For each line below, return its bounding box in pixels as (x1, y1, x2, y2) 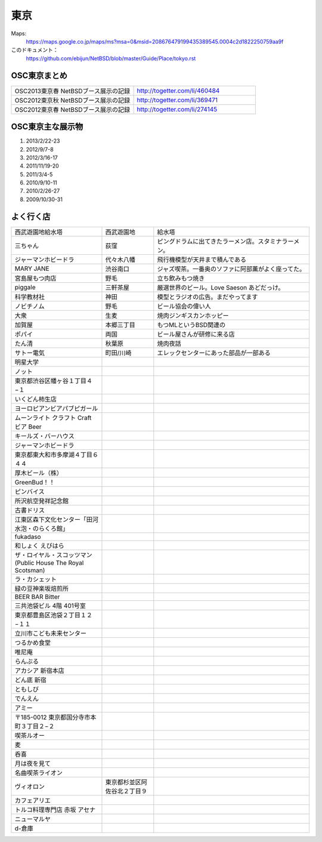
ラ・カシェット (14, 575, 57, 583)
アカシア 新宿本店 (14, 666, 65, 674)
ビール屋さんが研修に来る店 (157, 330, 235, 338)
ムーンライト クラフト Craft (14, 414, 92, 422)
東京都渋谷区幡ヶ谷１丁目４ (14, 377, 92, 385)
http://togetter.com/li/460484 (137, 87, 220, 95)
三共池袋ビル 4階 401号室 (14, 602, 86, 610)
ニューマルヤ (14, 815, 51, 823)
